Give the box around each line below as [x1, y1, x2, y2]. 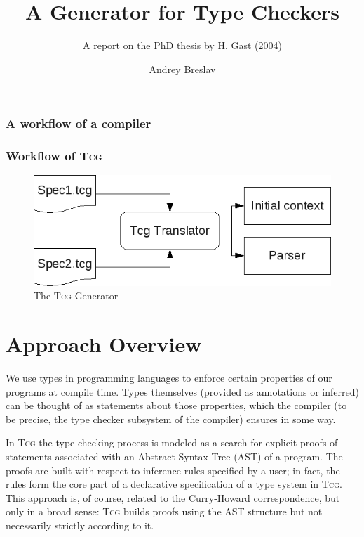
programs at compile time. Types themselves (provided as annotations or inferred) [6, 384, 359, 399]
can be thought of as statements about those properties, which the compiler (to [6, 398, 347, 413]
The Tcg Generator [34, 288, 119, 303]
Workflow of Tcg [6, 147, 102, 164]
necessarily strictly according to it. [6, 517, 154, 532]
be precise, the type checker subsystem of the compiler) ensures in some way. [6, 411, 336, 426]
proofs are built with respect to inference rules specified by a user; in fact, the [6, 462, 340, 477]
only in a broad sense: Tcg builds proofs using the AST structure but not [6, 504, 323, 519]
